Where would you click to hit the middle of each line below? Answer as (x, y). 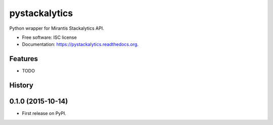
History (21, 85)
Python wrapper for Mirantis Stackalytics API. (57, 28)
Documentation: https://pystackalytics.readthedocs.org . (80, 44)
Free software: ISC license (49, 37)
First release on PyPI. (44, 113)
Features (24, 59)
